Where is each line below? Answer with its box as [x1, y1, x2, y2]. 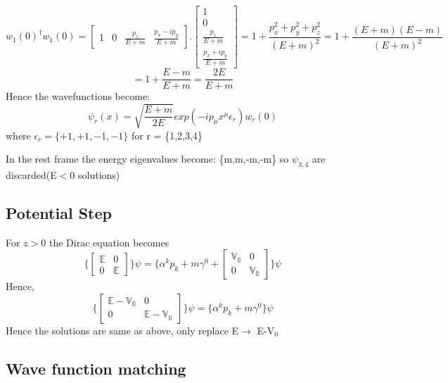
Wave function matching [6, 357, 186, 379]
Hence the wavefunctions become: [6, 89, 150, 103]
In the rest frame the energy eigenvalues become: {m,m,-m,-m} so [6, 151, 289, 166]
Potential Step [6, 201, 112, 223]
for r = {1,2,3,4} [132, 127, 203, 142]
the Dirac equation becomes [49, 234, 169, 249]
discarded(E [6, 167, 57, 182]
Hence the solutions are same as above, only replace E [6, 322, 239, 337]
